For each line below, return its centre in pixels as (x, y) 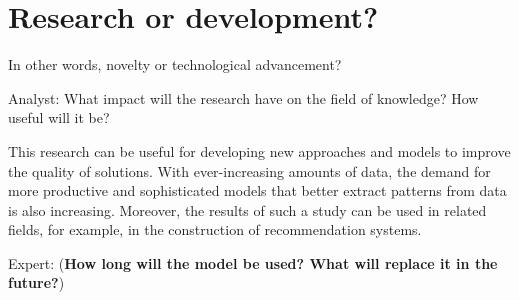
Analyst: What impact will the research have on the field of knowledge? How (243, 97)
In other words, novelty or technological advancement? (175, 64)
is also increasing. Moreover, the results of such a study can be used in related (247, 209)
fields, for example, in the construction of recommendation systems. (215, 229)
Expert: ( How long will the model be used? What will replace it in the (253, 262)
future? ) (36, 282)
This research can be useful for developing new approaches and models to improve (259, 150)
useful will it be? (59, 117)
